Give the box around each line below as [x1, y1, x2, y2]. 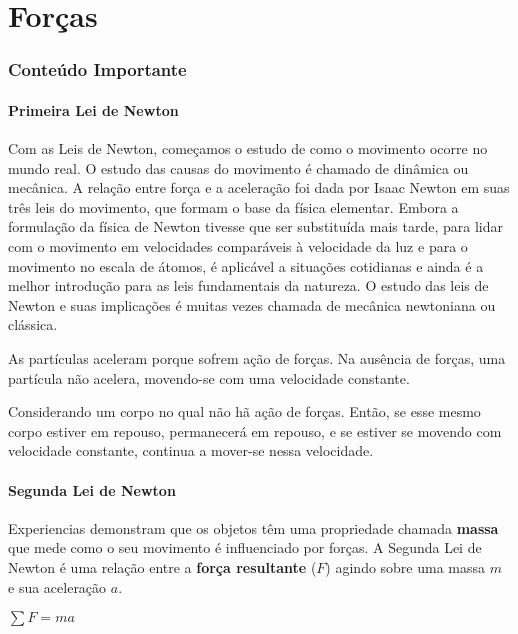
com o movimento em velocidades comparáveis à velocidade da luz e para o [8, 235, 468, 256]
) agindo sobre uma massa [325, 556, 486, 577]
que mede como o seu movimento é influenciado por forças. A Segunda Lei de [8, 537, 482, 558]
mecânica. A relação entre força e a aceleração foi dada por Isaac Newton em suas [8, 177, 510, 198]
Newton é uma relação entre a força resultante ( [8, 556, 317, 577]
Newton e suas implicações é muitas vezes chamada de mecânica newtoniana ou [8, 294, 496, 315]
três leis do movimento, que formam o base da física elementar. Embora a [8, 196, 459, 217]
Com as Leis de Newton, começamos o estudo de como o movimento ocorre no [8, 138, 488, 159]
